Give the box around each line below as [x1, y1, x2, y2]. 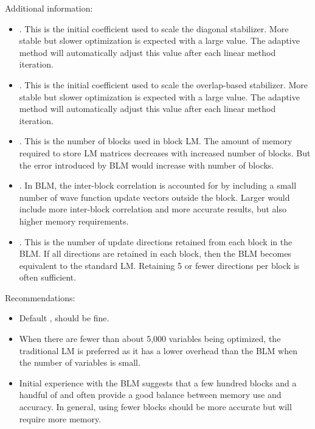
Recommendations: [5, 291, 75, 304]
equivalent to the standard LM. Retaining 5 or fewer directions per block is [19, 259, 300, 271]
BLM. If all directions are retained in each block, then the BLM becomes [19, 247, 291, 260]
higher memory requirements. [19, 214, 129, 227]
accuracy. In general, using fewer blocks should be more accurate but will [19, 400, 292, 413]
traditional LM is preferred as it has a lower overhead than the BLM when [19, 344, 298, 357]
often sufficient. [19, 271, 77, 284]
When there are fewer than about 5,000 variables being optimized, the [19, 332, 281, 345]
